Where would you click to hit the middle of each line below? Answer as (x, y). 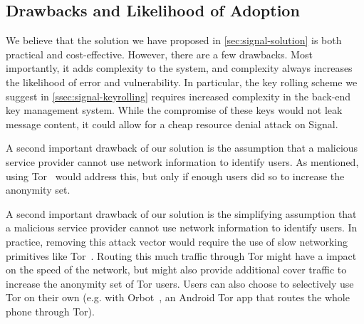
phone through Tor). (50, 311)
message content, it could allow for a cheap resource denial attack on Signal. (172, 124)
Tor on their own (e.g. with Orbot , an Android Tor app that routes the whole (178, 297)
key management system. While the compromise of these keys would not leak (174, 110)
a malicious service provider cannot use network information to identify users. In (182, 228)
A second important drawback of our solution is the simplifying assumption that (181, 213)
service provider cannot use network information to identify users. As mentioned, (182, 161)
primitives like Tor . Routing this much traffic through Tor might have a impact (181, 255)
